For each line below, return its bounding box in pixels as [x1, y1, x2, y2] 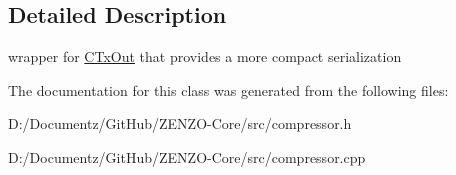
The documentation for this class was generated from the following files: [8, 79, 449, 100]
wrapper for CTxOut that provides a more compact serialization [8, 46, 402, 67]
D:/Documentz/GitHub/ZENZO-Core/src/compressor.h [8, 113, 352, 134]
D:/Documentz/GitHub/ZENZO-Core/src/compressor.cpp [8, 146, 366, 167]
